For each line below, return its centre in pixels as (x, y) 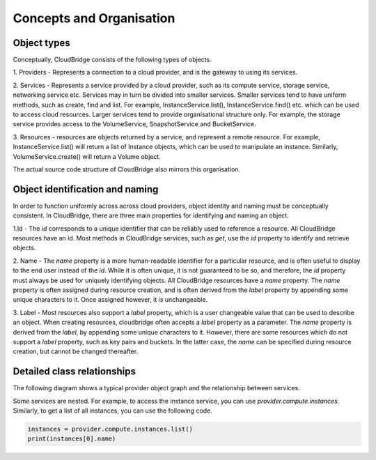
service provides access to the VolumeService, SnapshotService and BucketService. (134, 124)
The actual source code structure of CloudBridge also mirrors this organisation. (126, 169)
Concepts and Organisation (94, 18)
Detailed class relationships (74, 372)
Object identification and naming (86, 189)
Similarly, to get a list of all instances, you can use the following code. (112, 411)
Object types (41, 43)
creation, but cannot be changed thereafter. (76, 351)
